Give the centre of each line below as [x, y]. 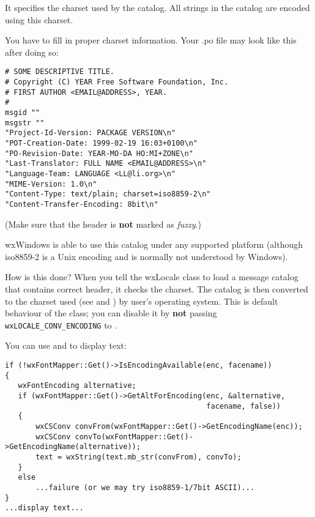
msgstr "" [25, 123]
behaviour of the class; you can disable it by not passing [111, 313]
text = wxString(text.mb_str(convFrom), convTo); [139, 457]
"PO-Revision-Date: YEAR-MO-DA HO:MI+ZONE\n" [99, 153]
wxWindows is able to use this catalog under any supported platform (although [154, 244]
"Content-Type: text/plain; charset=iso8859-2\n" [108, 194]
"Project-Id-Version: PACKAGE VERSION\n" [91, 133]
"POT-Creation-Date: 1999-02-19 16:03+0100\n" [101, 143]
